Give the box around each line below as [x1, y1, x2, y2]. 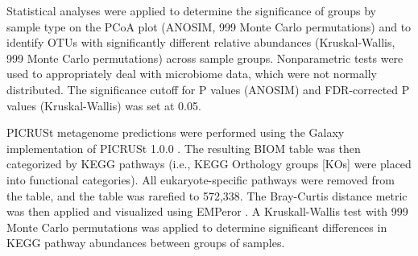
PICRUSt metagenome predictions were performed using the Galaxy [6, 124, 345, 141]
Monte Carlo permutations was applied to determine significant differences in [6, 218, 387, 235]
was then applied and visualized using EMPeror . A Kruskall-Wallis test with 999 [6, 203, 408, 220]
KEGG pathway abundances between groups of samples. [6, 234, 285, 251]
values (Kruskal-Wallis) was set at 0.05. [6, 97, 201, 114]
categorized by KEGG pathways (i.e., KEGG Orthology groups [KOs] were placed [6, 155, 412, 172]
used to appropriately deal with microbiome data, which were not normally [6, 65, 377, 82]
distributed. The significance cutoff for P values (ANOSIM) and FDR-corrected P [6, 81, 410, 97]
